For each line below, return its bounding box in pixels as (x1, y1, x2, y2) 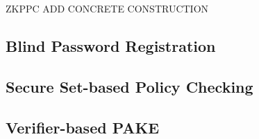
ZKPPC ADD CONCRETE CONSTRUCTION (6, 1, 209, 15)
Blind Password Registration (6, 35, 216, 56)
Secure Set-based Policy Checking (6, 75, 253, 97)
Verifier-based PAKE (6, 116, 160, 138)
